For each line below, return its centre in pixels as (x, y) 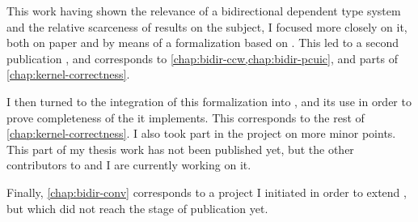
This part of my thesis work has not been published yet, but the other (180, 149)
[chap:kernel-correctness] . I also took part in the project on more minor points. (201, 133)
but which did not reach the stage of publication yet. (137, 208)
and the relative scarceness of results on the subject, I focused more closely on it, (207, 26)
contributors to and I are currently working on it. (129, 165)
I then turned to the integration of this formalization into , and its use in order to (209, 101)
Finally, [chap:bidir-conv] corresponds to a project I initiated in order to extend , (207, 192)
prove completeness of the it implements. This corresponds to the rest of (186, 117)
